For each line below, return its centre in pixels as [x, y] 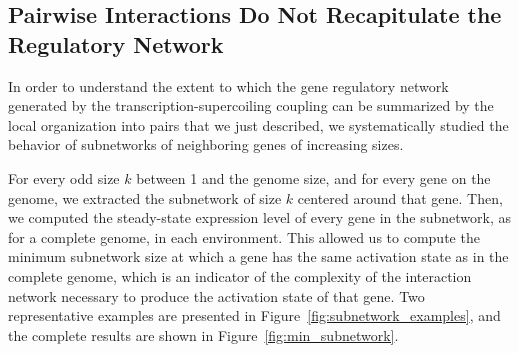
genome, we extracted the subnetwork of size [145, 197]
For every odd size [64, 177]
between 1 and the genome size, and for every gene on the [313, 177]
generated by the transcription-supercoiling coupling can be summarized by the [251, 105]
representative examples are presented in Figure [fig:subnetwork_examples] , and [254, 315]
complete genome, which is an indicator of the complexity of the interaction [240, 275]
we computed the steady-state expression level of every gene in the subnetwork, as [259, 217]
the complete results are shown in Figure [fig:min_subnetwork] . [203, 334]
